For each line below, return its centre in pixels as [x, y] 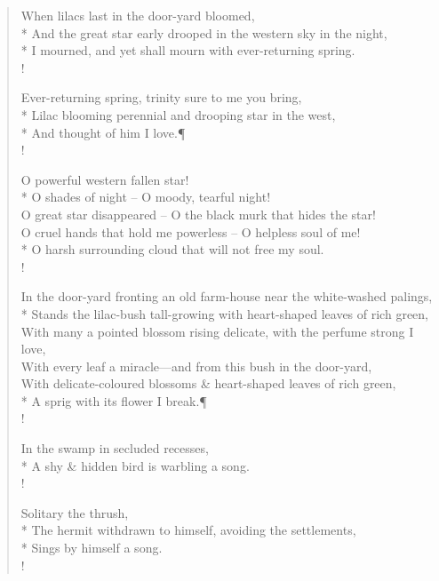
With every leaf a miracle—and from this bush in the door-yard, [196, 366]
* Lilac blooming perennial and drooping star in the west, [178, 114]
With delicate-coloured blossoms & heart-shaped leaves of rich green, [208, 383]
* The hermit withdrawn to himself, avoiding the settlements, [188, 530]
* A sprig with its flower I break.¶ [114, 400]
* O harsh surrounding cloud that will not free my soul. [172, 249]
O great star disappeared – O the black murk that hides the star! [198, 214]
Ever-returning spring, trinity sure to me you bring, [161, 97]
